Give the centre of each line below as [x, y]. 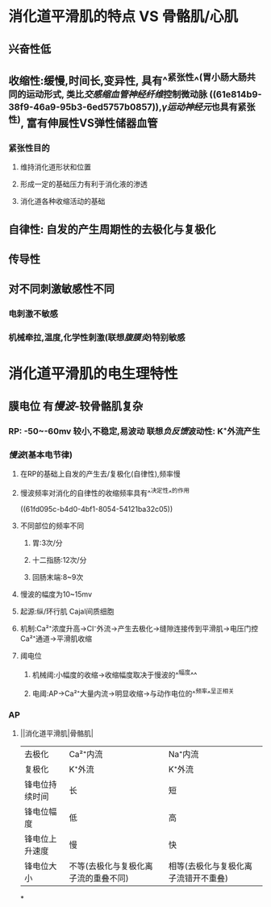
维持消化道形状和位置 [55, 167]
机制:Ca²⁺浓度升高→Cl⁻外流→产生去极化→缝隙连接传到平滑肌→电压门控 [139, 628]
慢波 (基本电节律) [40, 455]
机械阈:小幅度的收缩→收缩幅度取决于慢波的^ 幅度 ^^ [115, 674]
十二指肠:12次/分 [59, 560]
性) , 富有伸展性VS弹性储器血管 [83, 122]
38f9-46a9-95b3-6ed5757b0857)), [85, 107]
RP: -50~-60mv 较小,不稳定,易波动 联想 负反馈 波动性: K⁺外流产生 [134, 431]
